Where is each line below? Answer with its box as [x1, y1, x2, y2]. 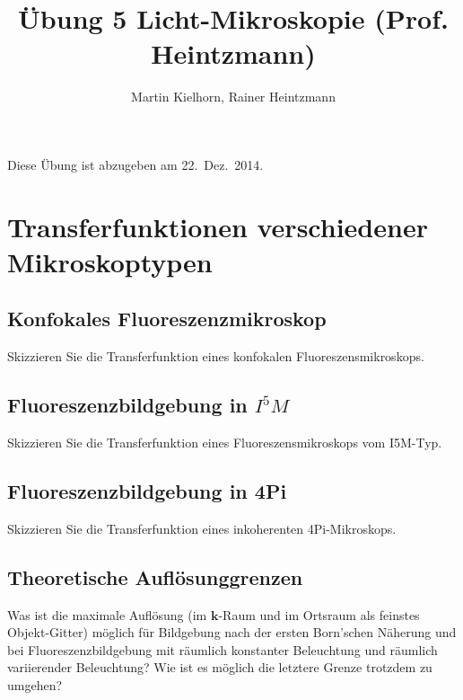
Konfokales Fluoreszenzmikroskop [7, 305, 327, 332]
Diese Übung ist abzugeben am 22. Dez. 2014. [7, 155, 264, 173]
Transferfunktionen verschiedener [7, 208, 428, 244]
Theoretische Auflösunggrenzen [7, 563, 303, 590]
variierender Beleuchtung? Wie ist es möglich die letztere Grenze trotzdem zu [7, 658, 432, 677]
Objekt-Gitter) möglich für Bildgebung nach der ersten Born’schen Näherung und [7, 623, 457, 642]
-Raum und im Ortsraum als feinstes [218, 605, 420, 624]
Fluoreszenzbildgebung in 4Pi [7, 477, 287, 505]
